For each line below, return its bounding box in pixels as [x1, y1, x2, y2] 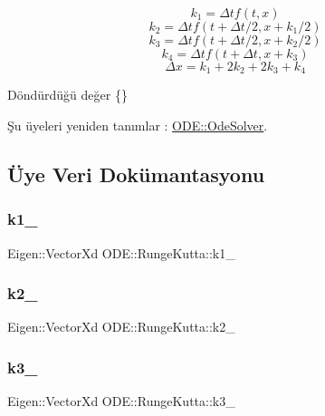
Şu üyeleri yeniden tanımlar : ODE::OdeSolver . [7, 116, 268, 135]
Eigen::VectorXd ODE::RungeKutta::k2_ [7, 317, 235, 336]
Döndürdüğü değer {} [7, 85, 128, 104]
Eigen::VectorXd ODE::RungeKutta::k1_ [7, 243, 235, 262]
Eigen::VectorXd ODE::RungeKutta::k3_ [7, 392, 235, 411]
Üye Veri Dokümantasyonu [7, 160, 265, 189]
